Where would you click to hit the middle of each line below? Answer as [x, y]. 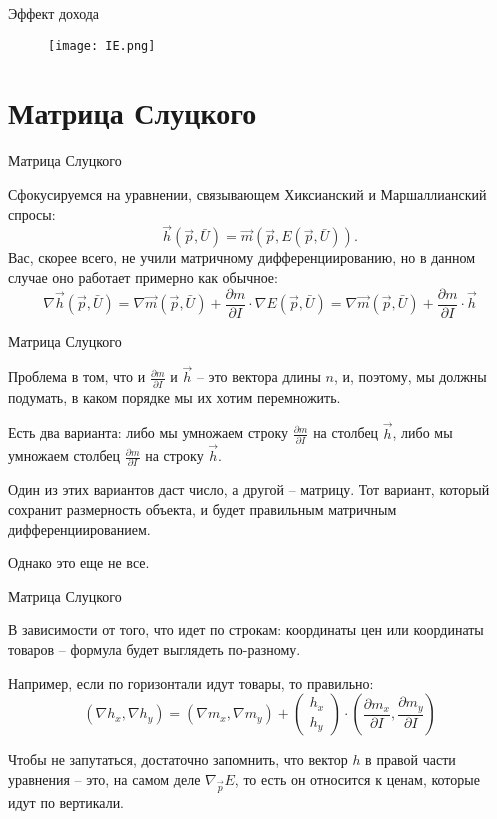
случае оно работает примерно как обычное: [143, 276]
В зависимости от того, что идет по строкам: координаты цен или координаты [246, 629]
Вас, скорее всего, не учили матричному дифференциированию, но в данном [242, 257]
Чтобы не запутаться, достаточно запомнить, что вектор [178, 759]
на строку [174, 455]
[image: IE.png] [102, 45]
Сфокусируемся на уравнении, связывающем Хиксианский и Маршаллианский [247, 193]
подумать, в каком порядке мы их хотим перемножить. [174, 396]
